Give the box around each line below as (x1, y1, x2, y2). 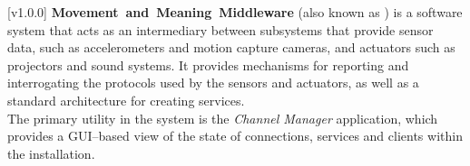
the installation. (7, 143, 95, 162)
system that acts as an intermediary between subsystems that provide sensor (7, 20, 434, 39)
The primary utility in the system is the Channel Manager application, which (7, 108, 438, 127)
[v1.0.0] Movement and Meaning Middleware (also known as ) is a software (7, 3, 463, 21)
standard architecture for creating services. (7, 90, 245, 109)
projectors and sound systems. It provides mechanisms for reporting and (7, 55, 409, 74)
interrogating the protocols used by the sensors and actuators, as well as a (7, 73, 419, 92)
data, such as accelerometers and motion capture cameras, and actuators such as (7, 38, 455, 57)
